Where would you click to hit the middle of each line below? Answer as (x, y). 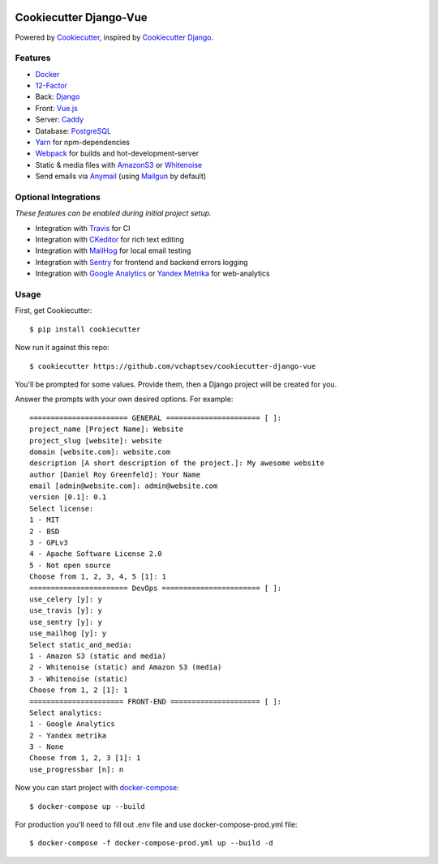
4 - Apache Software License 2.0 (96, 554)
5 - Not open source (70, 565)
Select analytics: (66, 712)
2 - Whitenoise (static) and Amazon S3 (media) (126, 667)
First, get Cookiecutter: (54, 310)
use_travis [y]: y (66, 611)
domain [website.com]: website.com (100, 451)
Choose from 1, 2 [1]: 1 (79, 690)
